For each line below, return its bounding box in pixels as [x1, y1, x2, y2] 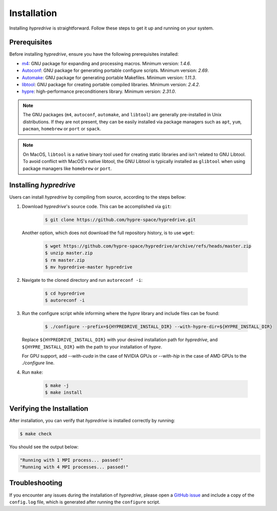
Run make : [22, 369, 44, 375]
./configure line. [22, 360, 55, 366]
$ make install [45, 390, 82, 396]
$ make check [20, 431, 52, 436]
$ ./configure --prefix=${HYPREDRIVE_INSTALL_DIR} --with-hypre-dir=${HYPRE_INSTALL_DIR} [45, 324, 273, 329]
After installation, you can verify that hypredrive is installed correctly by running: [9, 417, 175, 423]
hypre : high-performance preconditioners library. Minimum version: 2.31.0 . [22, 88, 176, 95]
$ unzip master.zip [45, 250, 93, 256]
